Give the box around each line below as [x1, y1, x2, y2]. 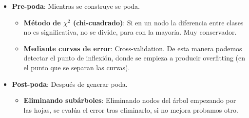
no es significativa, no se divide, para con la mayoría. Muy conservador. [23, 27, 237, 37]
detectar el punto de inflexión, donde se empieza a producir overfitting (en [23, 53, 246, 63]
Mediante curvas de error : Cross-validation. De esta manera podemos [23, 43, 242, 53]
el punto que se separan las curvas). [23, 62, 130, 72]
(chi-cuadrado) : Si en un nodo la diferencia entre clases [73, 17, 244, 27]
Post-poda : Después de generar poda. [12, 79, 128, 89]
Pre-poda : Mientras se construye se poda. [12, 1, 140, 11]
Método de [23, 17, 61, 27]
